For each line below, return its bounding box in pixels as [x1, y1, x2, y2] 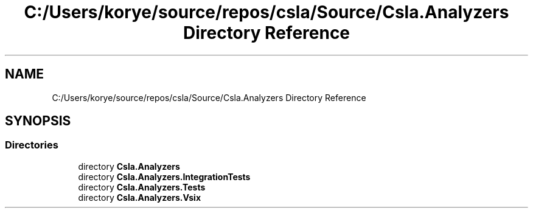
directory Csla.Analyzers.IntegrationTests [78, 171, 251, 182]
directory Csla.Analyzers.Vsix [78, 192, 201, 203]
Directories [5, 139, 58, 152]
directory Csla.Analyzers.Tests [78, 181, 206, 192]
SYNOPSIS [5, 113, 71, 129]
